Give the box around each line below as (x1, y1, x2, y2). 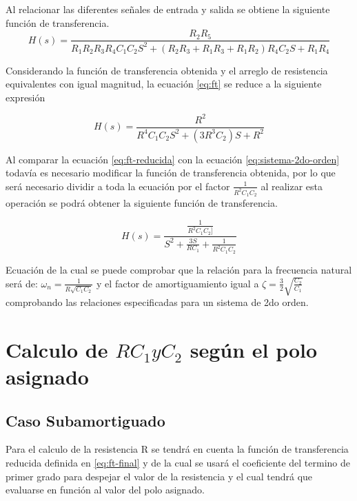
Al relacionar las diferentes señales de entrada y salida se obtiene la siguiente (6, 2, 330, 16)
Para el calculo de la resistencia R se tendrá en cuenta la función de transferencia (6, 442, 349, 456)
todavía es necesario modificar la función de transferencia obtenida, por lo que (6, 165, 336, 180)
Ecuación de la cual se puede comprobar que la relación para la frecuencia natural (6, 262, 352, 276)
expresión (6, 90, 45, 104)
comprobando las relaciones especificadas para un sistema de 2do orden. (6, 295, 309, 309)
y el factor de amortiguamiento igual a (96, 276, 259, 290)
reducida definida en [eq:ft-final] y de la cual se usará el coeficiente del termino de (6, 455, 350, 469)
